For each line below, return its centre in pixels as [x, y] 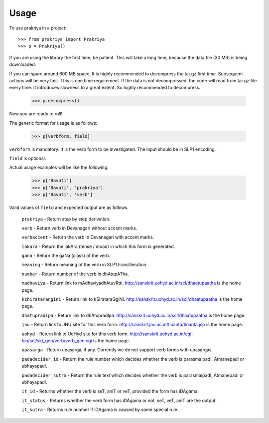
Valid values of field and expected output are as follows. [69, 208]
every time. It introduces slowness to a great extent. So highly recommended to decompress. [105, 88]
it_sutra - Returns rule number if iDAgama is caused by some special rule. [100, 410]
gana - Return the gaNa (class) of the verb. [66, 256]
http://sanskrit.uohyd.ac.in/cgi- [162, 334]
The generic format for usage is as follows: [53, 123]
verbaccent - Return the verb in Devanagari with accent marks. [88, 237]
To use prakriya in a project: [38, 28]
